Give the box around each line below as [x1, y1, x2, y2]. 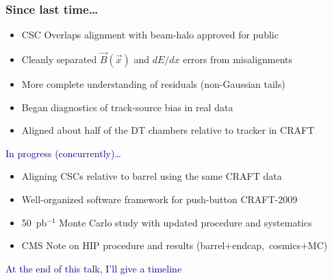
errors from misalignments [183, 52, 293, 67]
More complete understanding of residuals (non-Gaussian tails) [21, 77, 285, 91]
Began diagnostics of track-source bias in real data [21, 100, 233, 114]
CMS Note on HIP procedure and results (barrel [21, 238, 225, 253]
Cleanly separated [21, 52, 97, 67]
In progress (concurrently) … [5, 145, 121, 160]
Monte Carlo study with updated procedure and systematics [59, 215, 312, 229]
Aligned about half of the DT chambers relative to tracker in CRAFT [21, 123, 315, 137]
